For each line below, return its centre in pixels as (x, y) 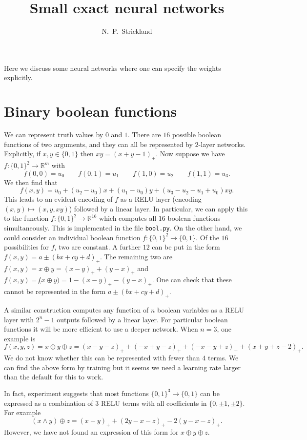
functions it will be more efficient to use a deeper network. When (101, 329)
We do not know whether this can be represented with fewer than (102, 358)
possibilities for (27, 247)
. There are (144, 135)
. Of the (207, 237)
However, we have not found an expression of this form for (91, 431)
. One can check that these (192, 280)
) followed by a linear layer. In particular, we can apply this (158, 208)
